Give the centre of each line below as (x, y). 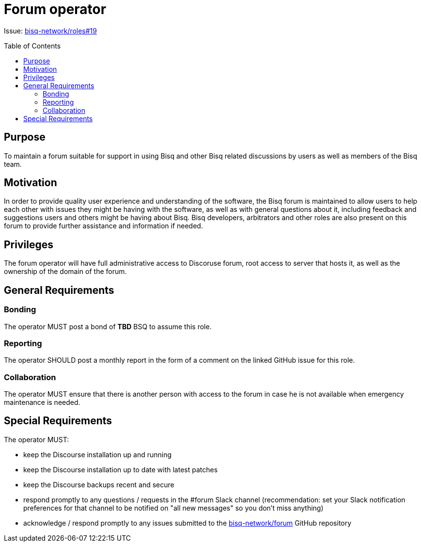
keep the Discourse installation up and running (98, 454)
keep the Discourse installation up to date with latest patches (121, 469)
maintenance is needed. (42, 402)
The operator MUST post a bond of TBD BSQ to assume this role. (108, 326)
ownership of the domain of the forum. (65, 272)
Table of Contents (32, 46)
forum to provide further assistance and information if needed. (103, 226)
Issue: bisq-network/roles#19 (50, 31)
